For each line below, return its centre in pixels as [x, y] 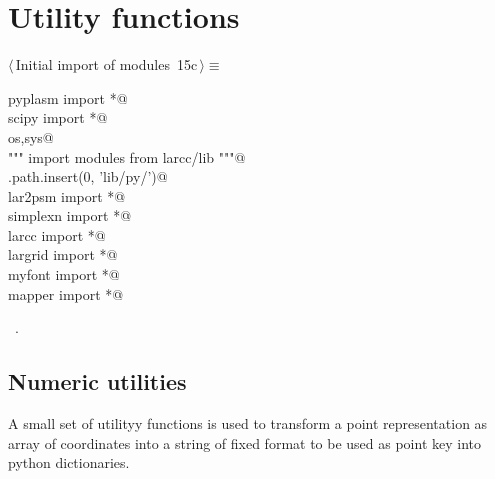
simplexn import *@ [70, 215]
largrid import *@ [63, 254]
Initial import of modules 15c [106, 64]
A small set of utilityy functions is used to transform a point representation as [248, 423]
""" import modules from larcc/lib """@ [127, 156]
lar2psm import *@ [67, 195]
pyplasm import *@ [68, 97]
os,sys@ [31, 136]
